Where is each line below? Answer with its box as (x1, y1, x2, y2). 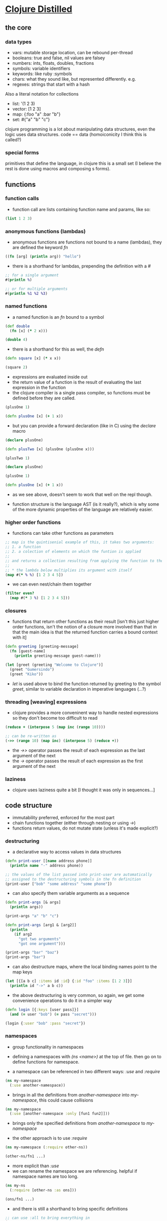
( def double (5, 324, 30, 329)
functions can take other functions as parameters (12, 530, 114, 536)
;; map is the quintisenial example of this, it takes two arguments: (5, 540, 155, 545)
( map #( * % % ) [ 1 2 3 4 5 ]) (5, 572, 64, 577)
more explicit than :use (12, 1163, 60, 1169)
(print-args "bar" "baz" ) (5, 950, 59, 955)
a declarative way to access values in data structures (12, 849, 122, 855)
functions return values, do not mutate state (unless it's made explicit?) (12, 825, 158, 831)
